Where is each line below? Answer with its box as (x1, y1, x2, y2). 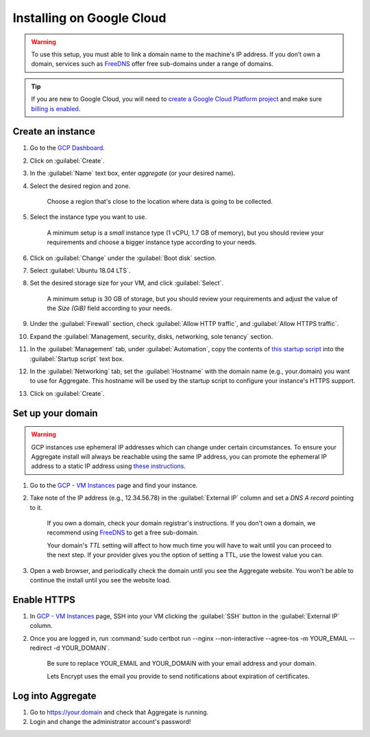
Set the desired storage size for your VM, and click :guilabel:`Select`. (29, 279, 224, 288)
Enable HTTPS (12, 594, 75, 605)
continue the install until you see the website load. (29, 576, 171, 584)
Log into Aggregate (12, 690, 97, 701)
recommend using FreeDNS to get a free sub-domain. (47, 528, 199, 537)
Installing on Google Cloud (12, 10, 166, 25)
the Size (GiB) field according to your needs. (47, 304, 173, 312)
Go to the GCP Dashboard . (29, 144, 106, 152)
